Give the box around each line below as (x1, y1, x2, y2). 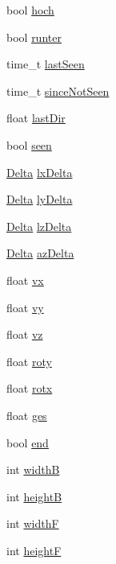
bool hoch (6, 2, 54, 18)
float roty (6, 352, 52, 369)
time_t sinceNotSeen (6, 82, 110, 99)
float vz (6, 326, 43, 343)
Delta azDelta (6, 245, 74, 261)
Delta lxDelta (6, 163, 73, 180)
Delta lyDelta (6, 191, 73, 208)
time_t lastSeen (6, 56, 85, 72)
